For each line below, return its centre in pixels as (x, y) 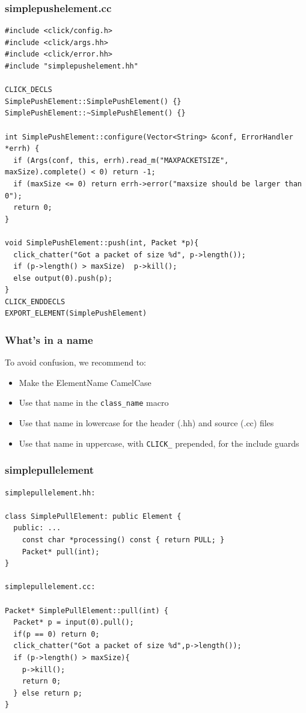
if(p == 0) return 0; (57, 634)
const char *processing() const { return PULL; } (123, 540)
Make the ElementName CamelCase (85, 382)
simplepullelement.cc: (50, 587)
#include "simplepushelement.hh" (72, 66)
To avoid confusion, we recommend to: (75, 362)
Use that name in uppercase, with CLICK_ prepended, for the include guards (159, 443)
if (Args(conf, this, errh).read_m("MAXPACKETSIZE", (121, 160)
